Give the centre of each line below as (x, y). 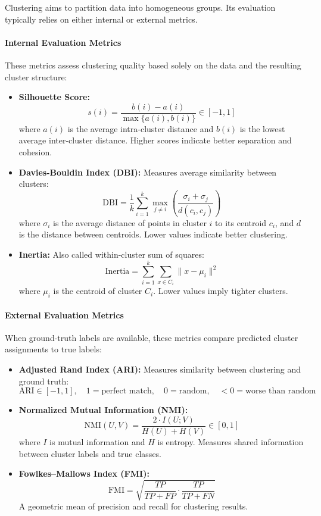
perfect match (127, 391)
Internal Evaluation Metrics (63, 42)
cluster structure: (36, 76)
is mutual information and (97, 441)
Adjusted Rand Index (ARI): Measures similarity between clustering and (160, 369)
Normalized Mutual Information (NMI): (103, 410)
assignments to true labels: (53, 349)
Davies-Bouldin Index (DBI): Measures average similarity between (148, 172)
